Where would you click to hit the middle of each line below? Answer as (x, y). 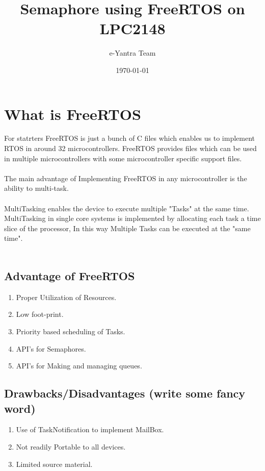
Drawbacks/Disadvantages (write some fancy (125, 393)
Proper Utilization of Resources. (66, 297)
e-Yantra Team (132, 53)
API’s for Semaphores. (51, 348)
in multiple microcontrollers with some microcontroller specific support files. (123, 158)
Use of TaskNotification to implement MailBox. (90, 429)
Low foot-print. (40, 314)
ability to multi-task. (36, 188)
